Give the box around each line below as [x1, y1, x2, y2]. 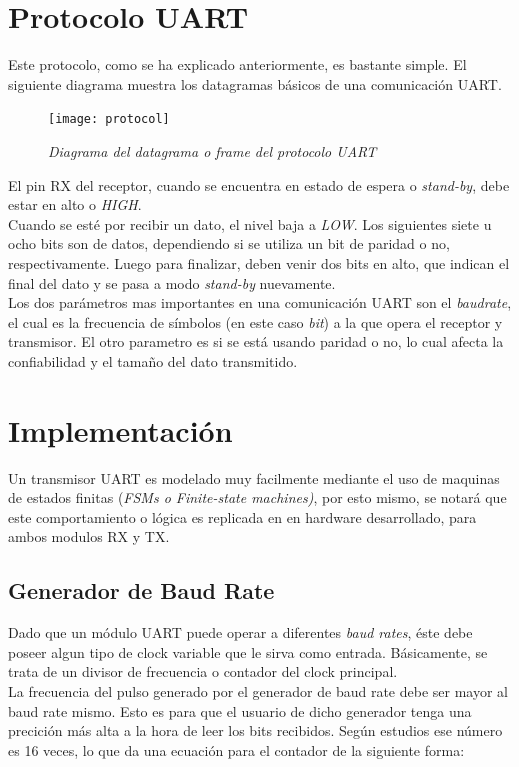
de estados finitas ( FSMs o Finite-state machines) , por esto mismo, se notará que [8, 487, 507, 508]
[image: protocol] [48, 112, 170, 127]
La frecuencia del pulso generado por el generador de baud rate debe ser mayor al [8, 680, 508, 701]
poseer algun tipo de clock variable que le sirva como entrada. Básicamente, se [8, 641, 488, 662]
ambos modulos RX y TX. [8, 526, 170, 547]
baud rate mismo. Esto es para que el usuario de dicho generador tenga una [8, 700, 472, 721]
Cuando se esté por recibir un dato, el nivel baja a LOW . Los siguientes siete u [8, 213, 492, 234]
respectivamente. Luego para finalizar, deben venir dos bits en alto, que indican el [8, 252, 510, 273]
